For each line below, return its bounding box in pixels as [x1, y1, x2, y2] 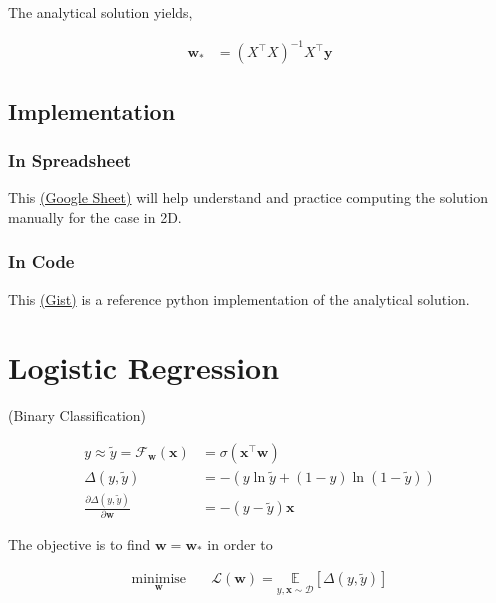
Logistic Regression [8, 347, 280, 388]
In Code [8, 249, 75, 274]
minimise [131, 572, 187, 587]
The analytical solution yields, [8, 2, 193, 22]
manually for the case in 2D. [8, 206, 182, 227]
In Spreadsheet [8, 147, 132, 172]
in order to [207, 533, 273, 554]
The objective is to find [8, 533, 151, 554]
